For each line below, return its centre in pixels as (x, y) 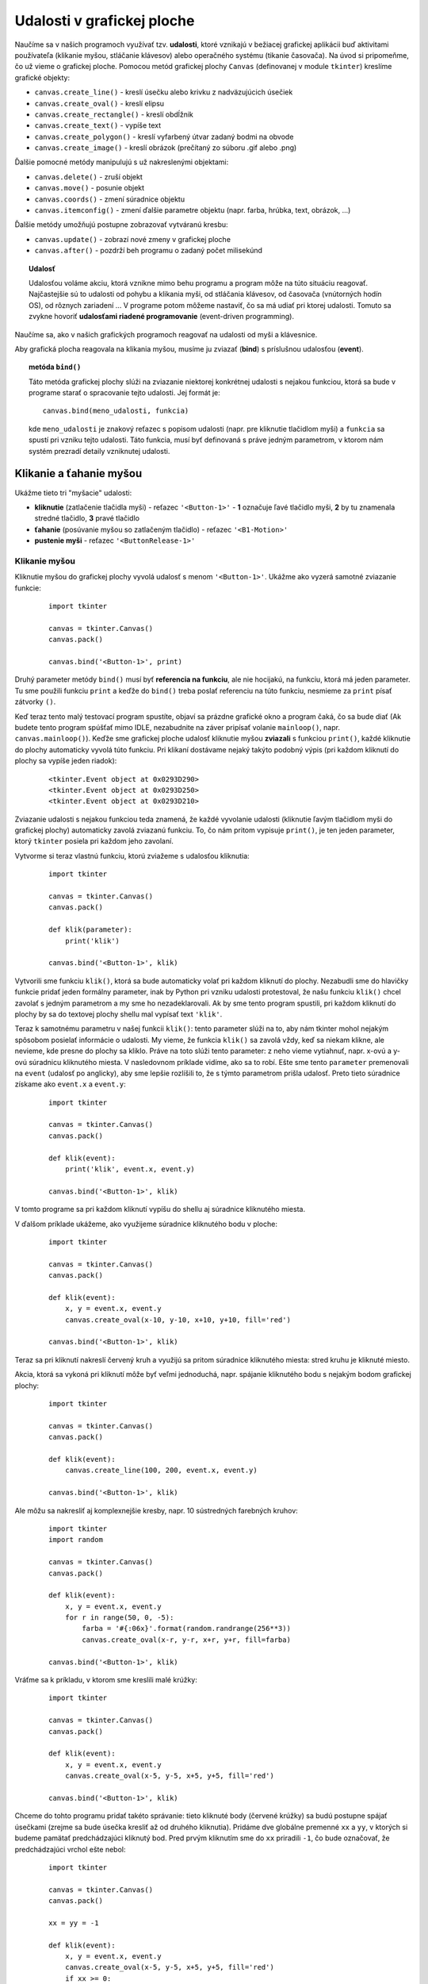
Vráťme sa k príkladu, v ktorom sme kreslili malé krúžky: (106, 1680)
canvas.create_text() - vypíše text (98, 125)
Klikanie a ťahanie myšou (78, 473)
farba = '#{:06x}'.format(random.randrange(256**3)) (186, 1628)
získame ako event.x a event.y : (70, 1084)
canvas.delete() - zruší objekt (88, 177)
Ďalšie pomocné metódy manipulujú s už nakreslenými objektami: (122, 162)
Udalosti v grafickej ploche (105, 21)
